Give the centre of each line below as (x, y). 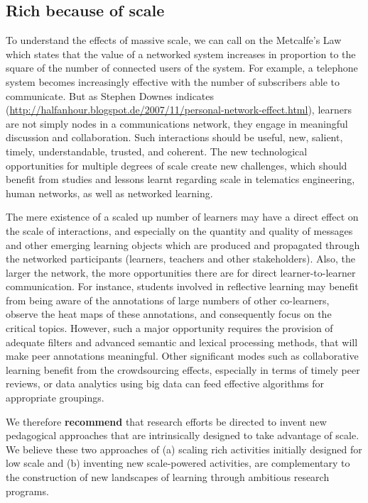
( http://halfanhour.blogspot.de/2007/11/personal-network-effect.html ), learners (179, 110)
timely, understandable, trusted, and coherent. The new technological (157, 151)
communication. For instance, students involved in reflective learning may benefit (182, 286)
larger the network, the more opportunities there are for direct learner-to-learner (181, 272)
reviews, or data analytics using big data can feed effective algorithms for (165, 383)
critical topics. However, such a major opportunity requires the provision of (169, 328)
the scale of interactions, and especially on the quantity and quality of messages (179, 230)
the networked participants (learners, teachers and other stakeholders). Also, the (180, 259)
